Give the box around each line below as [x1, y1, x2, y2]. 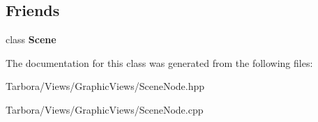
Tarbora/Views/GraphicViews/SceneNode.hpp [6, 79, 205, 93]
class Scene [6, 32, 56, 47]
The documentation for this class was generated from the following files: [6, 55, 313, 70]
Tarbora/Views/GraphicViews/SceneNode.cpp [6, 102, 204, 116]
